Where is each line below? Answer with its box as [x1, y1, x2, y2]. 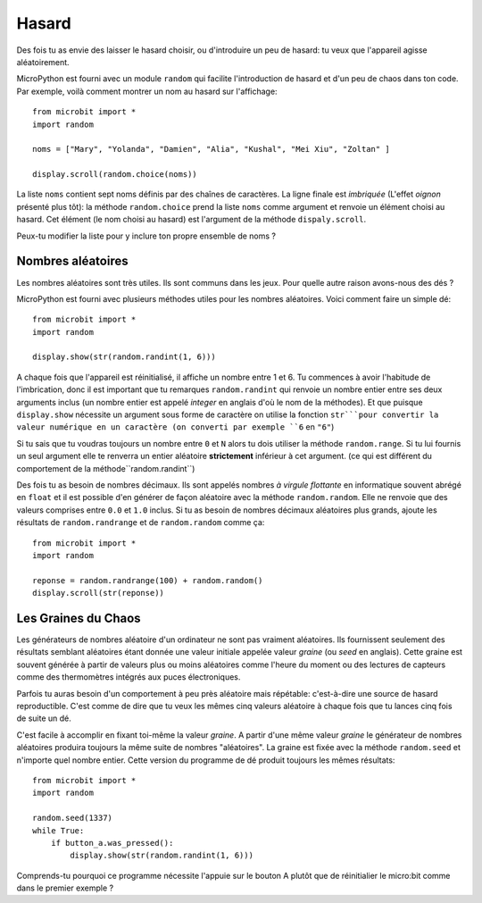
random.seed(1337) [32, 813, 113, 824]
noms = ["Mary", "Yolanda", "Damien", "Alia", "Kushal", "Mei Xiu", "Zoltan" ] [32, 144, 390, 155]
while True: [32, 825, 85, 835]
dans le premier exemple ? [16, 882, 114, 893]
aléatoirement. [16, 56, 71, 67]
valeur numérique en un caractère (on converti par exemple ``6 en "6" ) [16, 422, 335, 432]
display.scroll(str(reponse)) [32, 588, 165, 598]
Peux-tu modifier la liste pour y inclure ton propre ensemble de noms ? [16, 230, 277, 241]
